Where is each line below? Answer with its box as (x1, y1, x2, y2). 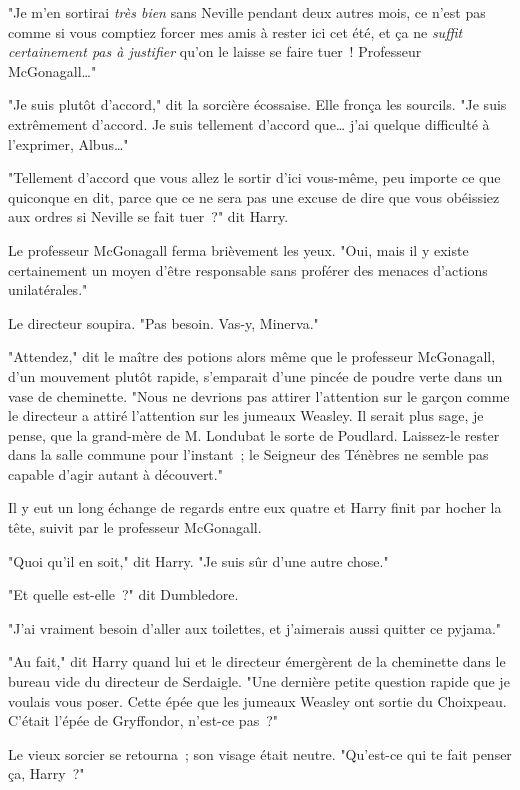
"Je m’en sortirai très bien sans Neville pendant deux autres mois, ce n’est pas (8, 2, 486, 22)
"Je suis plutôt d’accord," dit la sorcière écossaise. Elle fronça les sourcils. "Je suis (8, 94, 507, 115)
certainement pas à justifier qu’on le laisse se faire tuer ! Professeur (8, 41, 422, 62)
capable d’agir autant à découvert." (8, 463, 223, 484)
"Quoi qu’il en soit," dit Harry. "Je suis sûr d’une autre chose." (8, 550, 389, 571)
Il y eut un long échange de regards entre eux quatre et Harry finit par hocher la (8, 497, 502, 518)
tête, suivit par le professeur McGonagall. (8, 517, 262, 538)
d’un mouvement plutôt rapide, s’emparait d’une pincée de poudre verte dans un (8, 365, 503, 386)
